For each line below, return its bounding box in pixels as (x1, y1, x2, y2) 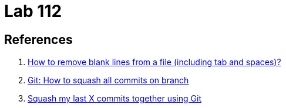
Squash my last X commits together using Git (28, 93, 201, 104)
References (4, 32, 73, 47)
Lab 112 (4, 1, 62, 21)
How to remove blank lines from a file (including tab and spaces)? (28, 57, 281, 67)
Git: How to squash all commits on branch (28, 75, 189, 86)
